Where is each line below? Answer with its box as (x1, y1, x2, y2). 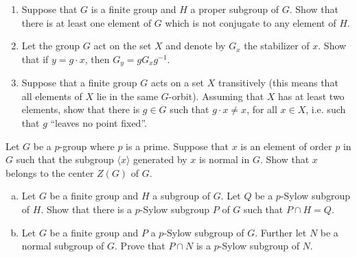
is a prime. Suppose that (126, 138, 229, 153)
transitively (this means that (218, 75, 338, 90)
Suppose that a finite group (21, 75, 137, 90)
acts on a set (150, 75, 205, 90)
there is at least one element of (21, 15, 152, 29)
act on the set (93, 38, 152, 53)
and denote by (165, 38, 226, 53)
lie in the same (96, 88, 159, 103)
